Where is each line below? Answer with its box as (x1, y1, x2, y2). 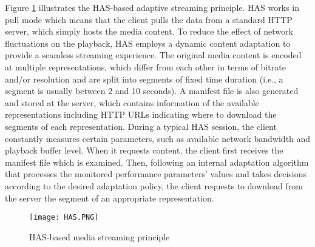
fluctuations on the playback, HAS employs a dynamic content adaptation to (5, 36, 291, 49)
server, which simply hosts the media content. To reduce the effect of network (5, 25, 293, 38)
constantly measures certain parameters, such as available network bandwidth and (5, 132, 311, 144)
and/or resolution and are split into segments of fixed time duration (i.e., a (5, 72, 283, 85)
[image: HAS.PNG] (29, 213, 99, 222)
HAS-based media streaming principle (29, 230, 170, 243)
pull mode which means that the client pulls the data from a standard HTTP (5, 13, 293, 25)
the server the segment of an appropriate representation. (5, 191, 214, 204)
